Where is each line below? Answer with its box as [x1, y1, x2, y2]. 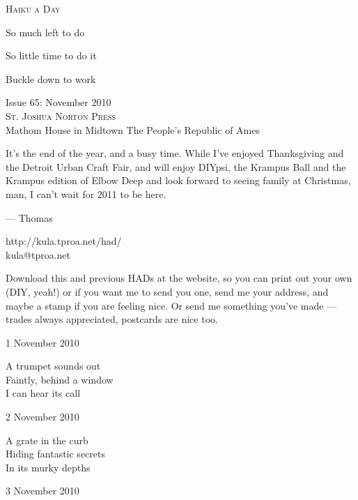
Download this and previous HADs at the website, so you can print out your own [6, 271, 352, 285]
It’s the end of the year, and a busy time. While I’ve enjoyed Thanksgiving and [6, 146, 344, 160]
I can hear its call [6, 386, 81, 400]
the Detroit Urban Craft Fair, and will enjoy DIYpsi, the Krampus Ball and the [6, 159, 346, 174]
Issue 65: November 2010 [6, 95, 111, 109]
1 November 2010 [6, 335, 79, 349]
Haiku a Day [6, 1, 61, 15]
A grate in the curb [6, 432, 88, 447]
